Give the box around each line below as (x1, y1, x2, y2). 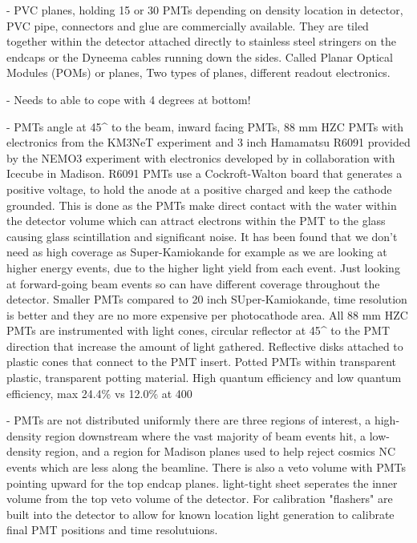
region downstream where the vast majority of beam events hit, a (45, 427, 366, 444)
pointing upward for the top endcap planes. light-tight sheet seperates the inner (6, 474, 398, 491)
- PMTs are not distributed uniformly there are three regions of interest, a (6, 412, 371, 428)
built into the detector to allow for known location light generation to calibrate (6, 505, 395, 522)
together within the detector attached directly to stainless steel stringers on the (6, 33, 396, 50)
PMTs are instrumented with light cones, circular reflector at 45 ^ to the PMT (6, 322, 391, 339)
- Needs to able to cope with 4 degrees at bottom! (6, 90, 251, 107)
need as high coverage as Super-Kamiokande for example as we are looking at (6, 243, 387, 260)
